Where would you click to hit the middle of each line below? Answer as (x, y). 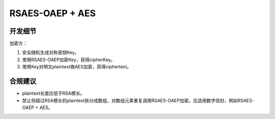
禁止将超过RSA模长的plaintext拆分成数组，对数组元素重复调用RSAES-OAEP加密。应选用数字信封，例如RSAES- (138, 100)
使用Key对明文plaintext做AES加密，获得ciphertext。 (77, 67)
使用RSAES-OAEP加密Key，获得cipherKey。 (69, 59)
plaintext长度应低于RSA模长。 (53, 93)
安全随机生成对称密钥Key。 (51, 53)
